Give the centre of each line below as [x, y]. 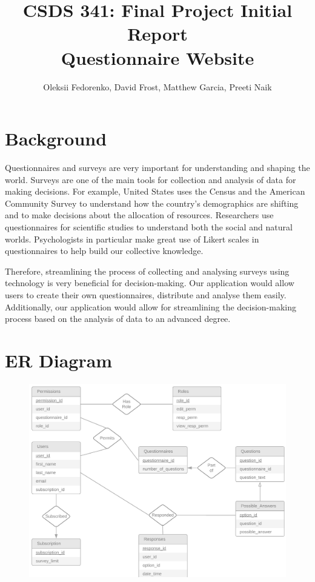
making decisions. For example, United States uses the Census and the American [155, 191]
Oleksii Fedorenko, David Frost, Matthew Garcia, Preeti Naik [157, 86]
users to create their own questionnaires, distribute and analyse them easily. [146, 294]
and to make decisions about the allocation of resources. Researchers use [139, 215]
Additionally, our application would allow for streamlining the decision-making [151, 306]
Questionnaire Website [157, 57]
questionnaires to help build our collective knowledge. [104, 251]
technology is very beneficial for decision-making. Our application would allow [150, 283]
